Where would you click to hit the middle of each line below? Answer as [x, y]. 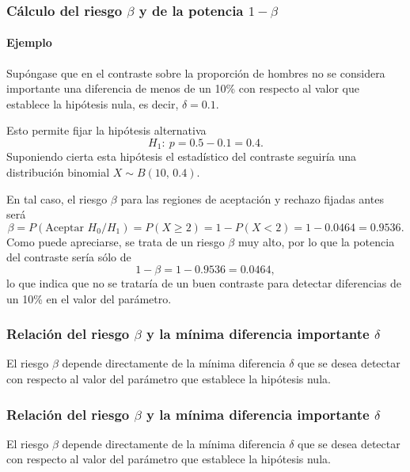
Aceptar [65, 228]
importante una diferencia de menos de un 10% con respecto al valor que [183, 88]
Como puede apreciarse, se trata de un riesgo [116, 241]
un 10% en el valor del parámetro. [89, 298]
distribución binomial [58, 172]
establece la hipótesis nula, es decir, [93, 103]
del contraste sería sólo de [69, 257]
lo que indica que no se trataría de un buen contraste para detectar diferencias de [204, 283]
